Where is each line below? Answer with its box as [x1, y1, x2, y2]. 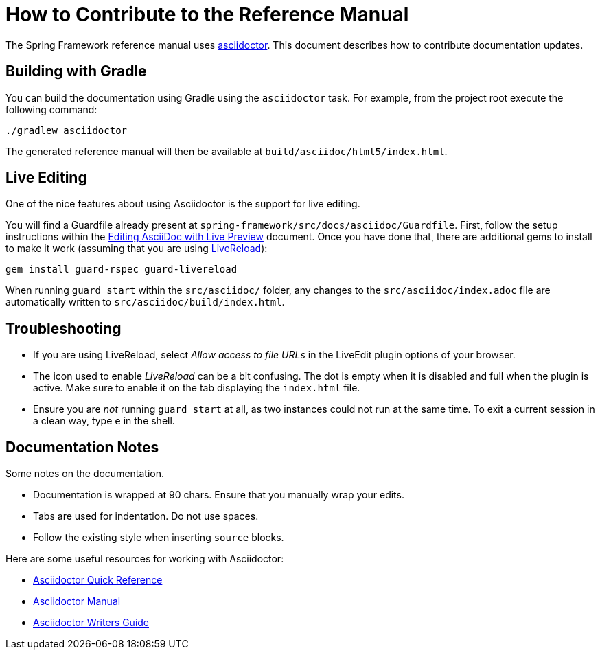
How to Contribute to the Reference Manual [5, 3, 409, 26]
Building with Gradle [5, 62, 147, 80]
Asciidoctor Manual [33, 595, 121, 608]
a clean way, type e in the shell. [33, 415, 175, 427]
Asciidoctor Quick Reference [33, 574, 163, 586]
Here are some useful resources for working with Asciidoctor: [5, 553, 284, 565]
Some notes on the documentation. [5, 468, 165, 480]
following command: [5, 103, 97, 115]
